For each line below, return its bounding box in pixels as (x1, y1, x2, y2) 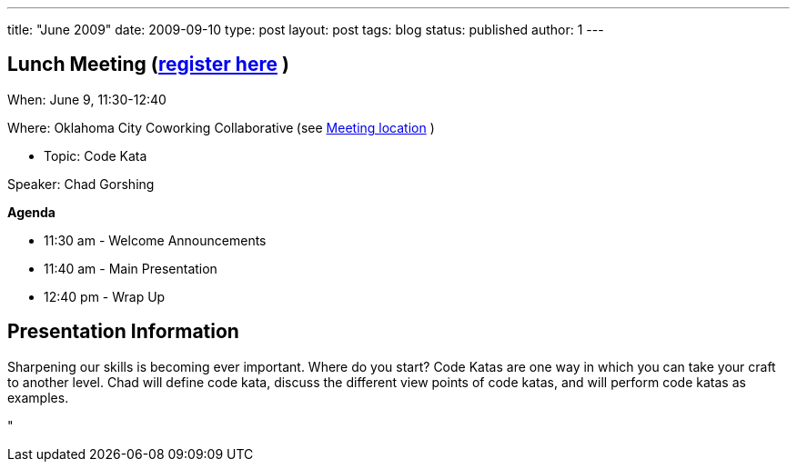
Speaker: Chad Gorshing (7, 175, 155, 192)
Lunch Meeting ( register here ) (7, 53, 289, 76)
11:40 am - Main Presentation (44, 260, 217, 276)
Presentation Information (7, 320, 239, 344)
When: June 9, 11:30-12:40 (7, 91, 166, 107)
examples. (7, 389, 69, 405)
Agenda (7, 204, 55, 220)
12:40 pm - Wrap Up (44, 288, 166, 304)
